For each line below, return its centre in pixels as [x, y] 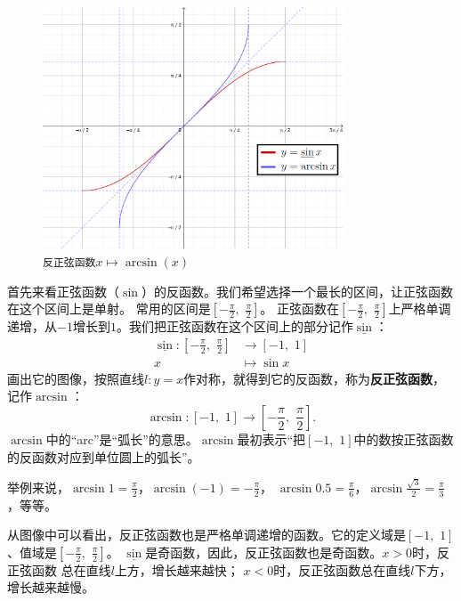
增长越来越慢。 [51, 587]
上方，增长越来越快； [177, 569]
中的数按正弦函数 [404, 439]
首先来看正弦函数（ [63, 291]
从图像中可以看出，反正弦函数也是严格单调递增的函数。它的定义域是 [206, 535]
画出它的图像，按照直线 [76, 378]
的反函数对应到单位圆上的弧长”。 [104, 456]
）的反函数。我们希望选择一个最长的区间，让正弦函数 [297, 291]
